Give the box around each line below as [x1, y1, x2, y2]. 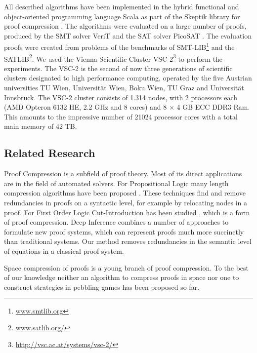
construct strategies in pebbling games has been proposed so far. [4, 281, 200, 292]
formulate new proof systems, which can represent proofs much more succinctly [4, 226, 244, 236]
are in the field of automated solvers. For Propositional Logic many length [4, 178, 229, 188]
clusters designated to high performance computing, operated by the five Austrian [4, 73, 252, 83]
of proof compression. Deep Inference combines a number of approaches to [4, 217, 229, 227]
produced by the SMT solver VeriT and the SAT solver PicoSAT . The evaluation [4, 30, 252, 40]
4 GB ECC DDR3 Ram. [176, 102, 250, 112]
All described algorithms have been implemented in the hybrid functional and [4, 1, 239, 11]
